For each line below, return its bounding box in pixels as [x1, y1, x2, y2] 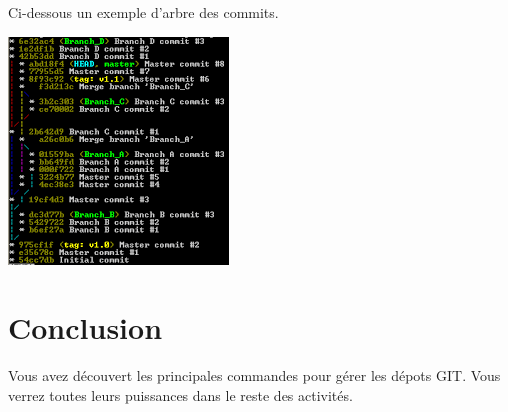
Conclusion [8, 307, 163, 348]
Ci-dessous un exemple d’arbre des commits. [8, 2, 279, 22]
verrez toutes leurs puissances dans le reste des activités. [8, 384, 353, 405]
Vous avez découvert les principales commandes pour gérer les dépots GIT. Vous [8, 365, 501, 386]
